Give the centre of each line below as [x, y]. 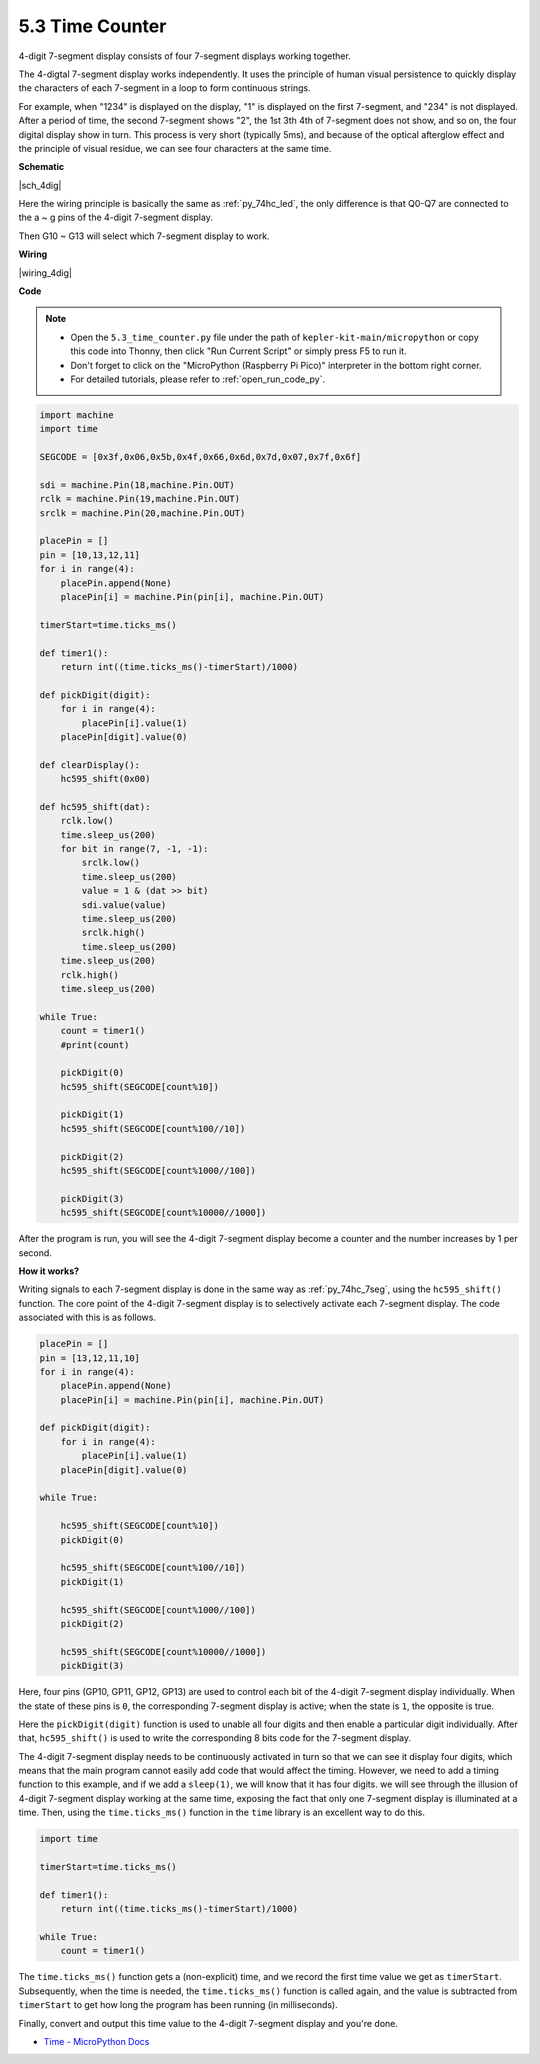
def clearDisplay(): [89, 764]
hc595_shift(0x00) [105, 779]
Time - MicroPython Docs [96, 2041]
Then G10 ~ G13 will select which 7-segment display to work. [144, 236]
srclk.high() [113, 933]
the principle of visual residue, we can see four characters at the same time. [175, 148]
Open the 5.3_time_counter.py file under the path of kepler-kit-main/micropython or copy [274, 337]
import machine [76, 414]
